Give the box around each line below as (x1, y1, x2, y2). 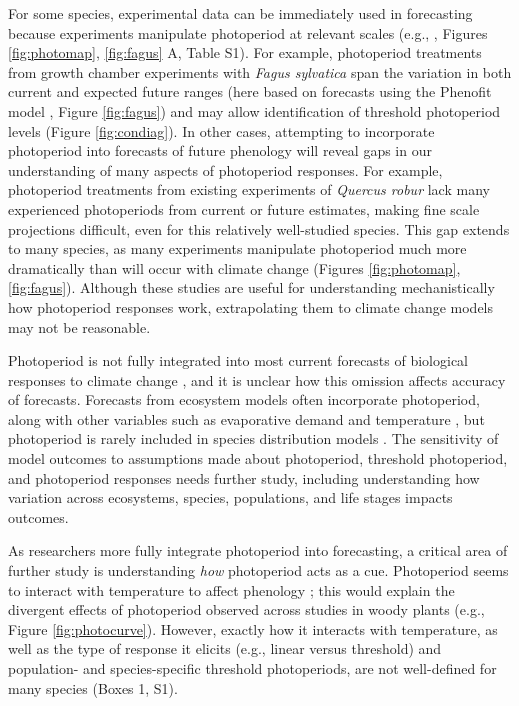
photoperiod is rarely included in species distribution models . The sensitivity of (8, 428, 499, 449)
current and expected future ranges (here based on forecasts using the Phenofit (8, 81, 492, 102)
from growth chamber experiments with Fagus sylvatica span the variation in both (8, 61, 512, 82)
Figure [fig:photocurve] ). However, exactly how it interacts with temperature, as (8, 618, 498, 639)
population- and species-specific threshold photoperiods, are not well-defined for (8, 658, 497, 678)
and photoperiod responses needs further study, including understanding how (8, 467, 480, 488)
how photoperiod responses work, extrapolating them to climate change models (8, 296, 494, 317)
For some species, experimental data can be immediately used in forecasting (8, 3, 473, 23)
